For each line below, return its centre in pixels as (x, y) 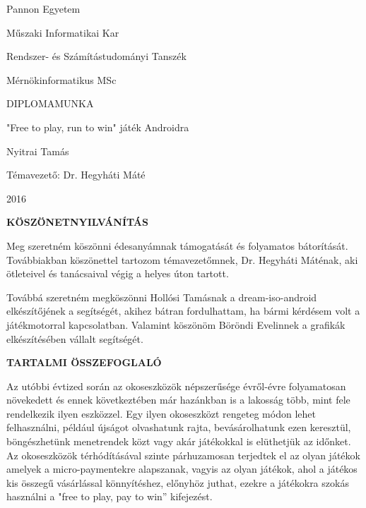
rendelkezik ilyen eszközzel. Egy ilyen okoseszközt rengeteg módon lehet (161, 413)
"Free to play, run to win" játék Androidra (98, 127)
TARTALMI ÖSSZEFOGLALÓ (84, 362)
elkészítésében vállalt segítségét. (75, 338)
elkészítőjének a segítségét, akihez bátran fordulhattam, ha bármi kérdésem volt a (183, 311)
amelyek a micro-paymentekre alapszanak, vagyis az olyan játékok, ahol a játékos (182, 469)
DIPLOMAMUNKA (50, 103)
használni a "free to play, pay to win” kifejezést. (110, 496)
